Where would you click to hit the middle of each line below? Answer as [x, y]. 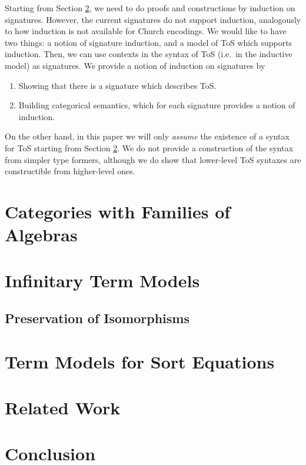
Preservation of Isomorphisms [97, 318]
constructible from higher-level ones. [70, 171]
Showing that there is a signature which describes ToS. [117, 85]
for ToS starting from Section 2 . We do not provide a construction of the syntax [149, 147]
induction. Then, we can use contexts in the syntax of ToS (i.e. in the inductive [149, 54]
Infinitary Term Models [102, 280]
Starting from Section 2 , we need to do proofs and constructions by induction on [150, 8]
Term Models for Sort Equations [140, 361]
